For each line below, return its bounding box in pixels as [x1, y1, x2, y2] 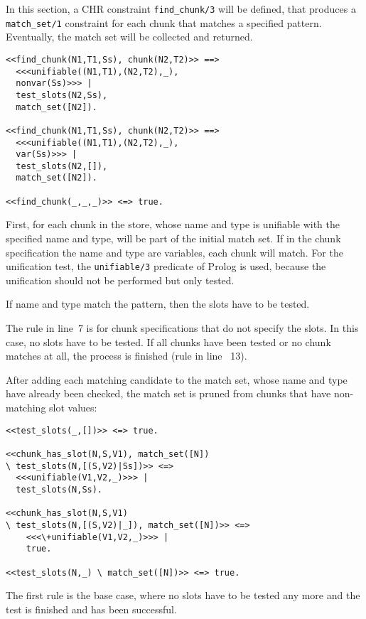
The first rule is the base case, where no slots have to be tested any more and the [6, 588, 360, 603]
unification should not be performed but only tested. [6, 272, 235, 287]
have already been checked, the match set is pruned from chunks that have [6, 386, 331, 401]
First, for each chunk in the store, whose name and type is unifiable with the [6, 217, 340, 232]
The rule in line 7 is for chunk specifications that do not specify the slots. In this [6, 321, 359, 335]
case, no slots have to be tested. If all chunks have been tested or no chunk [6, 334, 331, 349]
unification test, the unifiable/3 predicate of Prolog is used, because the [6, 259, 326, 274]
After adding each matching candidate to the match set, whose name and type [6, 372, 348, 387]
